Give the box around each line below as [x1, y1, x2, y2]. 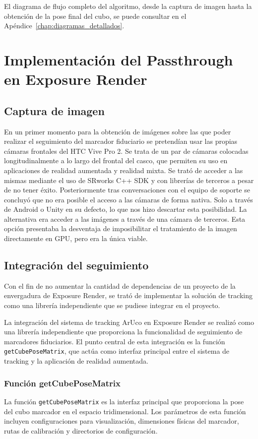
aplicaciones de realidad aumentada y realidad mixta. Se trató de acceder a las [4, 165, 243, 175]
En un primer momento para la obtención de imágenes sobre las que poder [4, 126, 231, 136]
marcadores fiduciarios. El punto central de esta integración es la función [4, 336, 225, 346]
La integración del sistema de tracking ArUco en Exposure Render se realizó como [4, 316, 254, 327]
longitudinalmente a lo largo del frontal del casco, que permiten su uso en [4, 155, 228, 166]
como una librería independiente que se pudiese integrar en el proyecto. [4, 300, 220, 311]
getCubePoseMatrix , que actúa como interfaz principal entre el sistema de [4, 346, 230, 356]
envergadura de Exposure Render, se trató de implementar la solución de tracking [4, 290, 253, 301]
